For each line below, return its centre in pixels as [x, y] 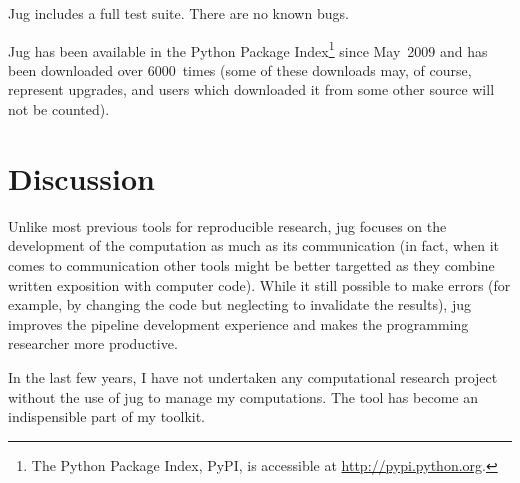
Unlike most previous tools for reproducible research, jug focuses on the [227, 225]
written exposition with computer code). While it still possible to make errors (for [259, 284]
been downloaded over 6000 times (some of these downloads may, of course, [240, 69]
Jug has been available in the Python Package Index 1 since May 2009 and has [248, 49]
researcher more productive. [93, 343]
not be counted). [59, 109]
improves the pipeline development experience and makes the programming [238, 323]
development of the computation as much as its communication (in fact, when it [253, 245]
